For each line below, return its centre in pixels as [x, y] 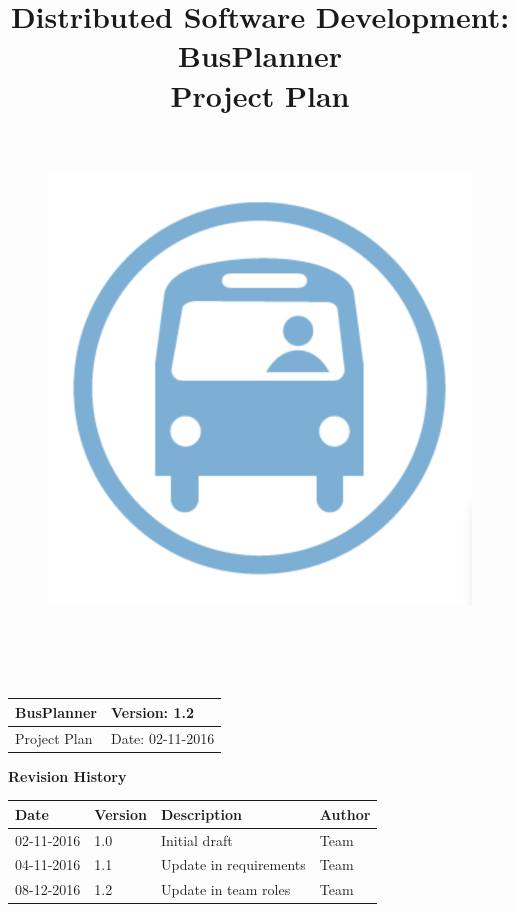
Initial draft [196, 839]
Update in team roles [225, 889]
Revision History [67, 775]
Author [345, 813]
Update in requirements [233, 864]
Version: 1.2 [152, 711]
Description [201, 813]
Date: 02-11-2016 [162, 737]
